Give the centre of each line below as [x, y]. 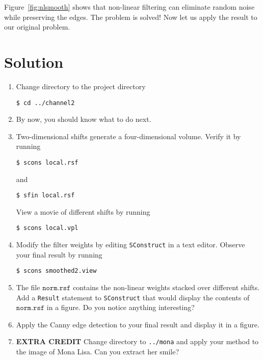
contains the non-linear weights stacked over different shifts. [166, 287]
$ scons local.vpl [47, 228]
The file [28, 287]
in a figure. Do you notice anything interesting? [121, 307]
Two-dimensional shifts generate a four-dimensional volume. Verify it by [128, 136]
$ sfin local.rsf [45, 196]
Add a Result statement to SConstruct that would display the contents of [133, 297]
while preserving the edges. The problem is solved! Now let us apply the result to [131, 17]
